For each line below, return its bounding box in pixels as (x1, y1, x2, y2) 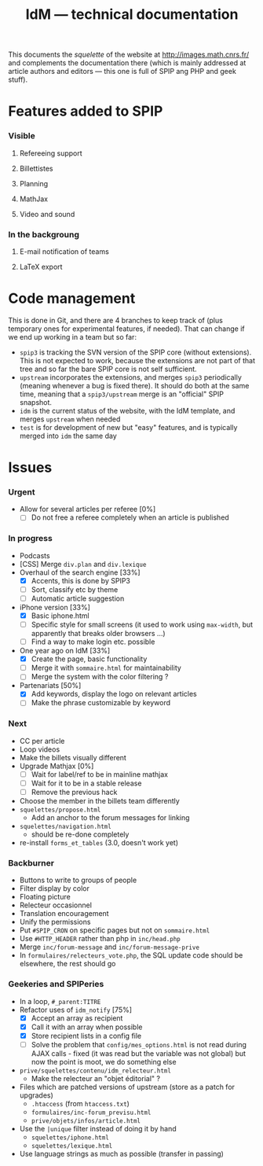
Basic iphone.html (31, 611, 89, 620)
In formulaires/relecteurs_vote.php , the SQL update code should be (19, 951, 243, 960)
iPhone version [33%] (19, 602, 90, 612)
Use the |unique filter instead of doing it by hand (19, 1124, 177, 1133)
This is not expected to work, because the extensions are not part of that (19, 355, 256, 365)
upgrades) (19, 1091, 53, 1100)
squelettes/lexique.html (31, 1142, 113, 1149)
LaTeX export (19, 262, 63, 271)
